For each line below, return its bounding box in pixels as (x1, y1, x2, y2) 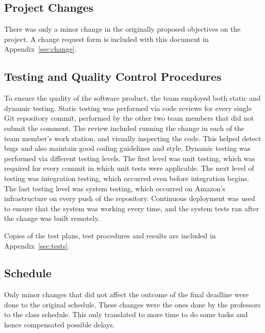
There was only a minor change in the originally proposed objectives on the (4, 24, 240, 34)
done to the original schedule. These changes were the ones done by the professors (4, 299, 261, 309)
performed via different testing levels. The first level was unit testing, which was (4, 152, 255, 163)
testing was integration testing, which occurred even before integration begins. (4, 172, 249, 183)
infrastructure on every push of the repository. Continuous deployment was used (4, 193, 255, 204)
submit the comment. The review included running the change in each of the (4, 122, 245, 133)
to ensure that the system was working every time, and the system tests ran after (4, 203, 259, 213)
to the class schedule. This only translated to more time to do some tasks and (4, 309, 248, 320)
